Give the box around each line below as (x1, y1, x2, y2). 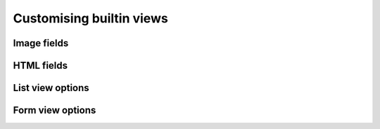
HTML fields (13, 60, 68, 72)
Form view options (13, 104, 96, 116)
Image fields (13, 37, 69, 49)
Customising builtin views (13, 11, 168, 26)
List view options (13, 82, 89, 94)
